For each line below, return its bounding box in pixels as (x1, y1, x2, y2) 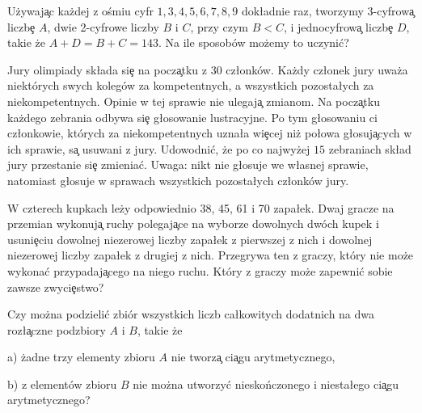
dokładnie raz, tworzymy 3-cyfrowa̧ (241, 2, 415, 19)
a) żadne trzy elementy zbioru (7, 348, 155, 365)
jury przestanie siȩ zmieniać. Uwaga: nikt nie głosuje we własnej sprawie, (7, 156, 369, 173)
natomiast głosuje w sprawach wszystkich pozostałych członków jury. (7, 171, 349, 188)
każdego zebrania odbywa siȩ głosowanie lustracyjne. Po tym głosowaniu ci (7, 108, 378, 125)
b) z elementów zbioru (7, 375, 117, 392)
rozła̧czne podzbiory (7, 321, 106, 338)
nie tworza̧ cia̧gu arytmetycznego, (171, 348, 335, 365)
